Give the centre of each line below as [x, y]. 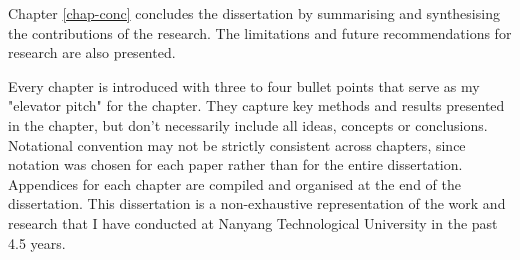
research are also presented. [92, 52]
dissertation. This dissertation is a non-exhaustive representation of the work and [257, 203]
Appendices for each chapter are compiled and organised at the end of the [234, 183]
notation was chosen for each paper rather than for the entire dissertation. [235, 164]
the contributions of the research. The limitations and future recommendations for [260, 32]
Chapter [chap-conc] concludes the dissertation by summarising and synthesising [254, 13]
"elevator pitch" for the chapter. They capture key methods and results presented [256, 105]
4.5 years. [37, 242]
